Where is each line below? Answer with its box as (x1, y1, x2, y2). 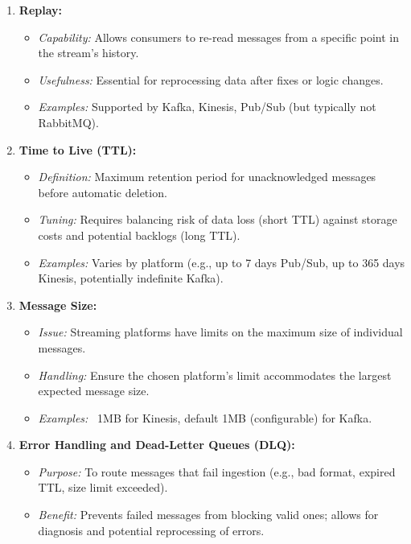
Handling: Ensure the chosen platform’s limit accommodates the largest (38, 366, 392, 383)
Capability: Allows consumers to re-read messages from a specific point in (38, 28, 400, 45)
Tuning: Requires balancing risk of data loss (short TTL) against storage (38, 211, 397, 228)
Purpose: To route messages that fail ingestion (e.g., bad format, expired (38, 463, 396, 480)
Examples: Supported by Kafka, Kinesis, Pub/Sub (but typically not (38, 98, 376, 115)
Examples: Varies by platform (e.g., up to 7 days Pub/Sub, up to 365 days (38, 253, 405, 270)
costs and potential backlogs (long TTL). (38, 226, 240, 243)
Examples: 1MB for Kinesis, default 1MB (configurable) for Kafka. (38, 409, 372, 426)
